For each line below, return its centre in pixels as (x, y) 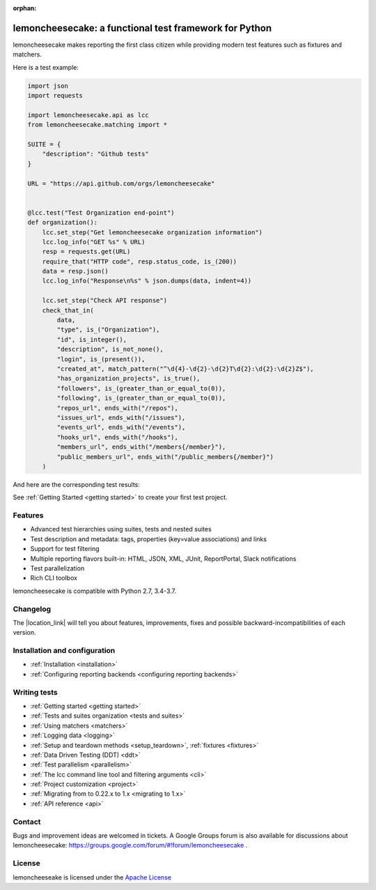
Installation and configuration (64, 651)
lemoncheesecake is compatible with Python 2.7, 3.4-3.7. (95, 591)
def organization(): (62, 222)
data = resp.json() (76, 271)
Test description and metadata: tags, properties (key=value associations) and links (149, 539)
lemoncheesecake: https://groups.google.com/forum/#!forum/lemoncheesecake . (130, 845)
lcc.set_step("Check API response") (104, 301)
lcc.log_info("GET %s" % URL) (94, 242)
